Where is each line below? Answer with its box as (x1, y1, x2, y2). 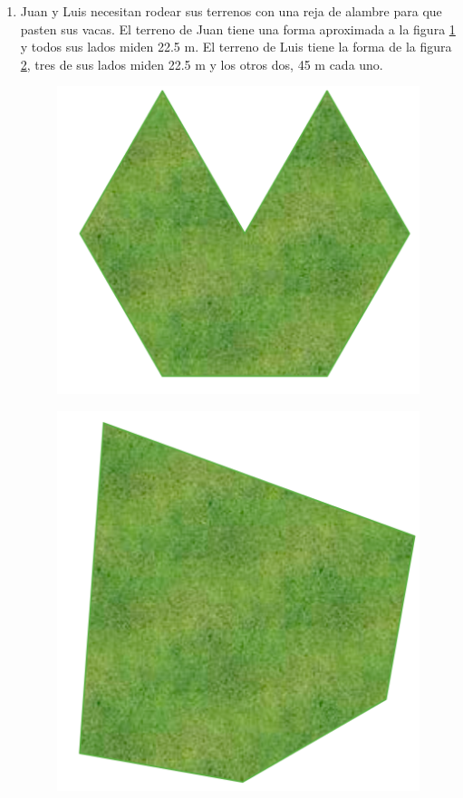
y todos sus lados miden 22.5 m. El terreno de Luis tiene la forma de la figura (20, 37, 452, 56)
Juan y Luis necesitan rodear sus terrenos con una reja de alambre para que (20, 2, 442, 20)
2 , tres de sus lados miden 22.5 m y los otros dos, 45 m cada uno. (20, 54, 383, 73)
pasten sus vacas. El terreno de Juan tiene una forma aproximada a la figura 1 (20, 19, 456, 38)
